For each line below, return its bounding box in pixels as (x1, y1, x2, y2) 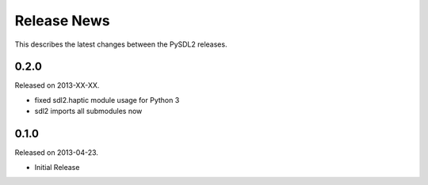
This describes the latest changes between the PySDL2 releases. (14, 40, 227, 49)
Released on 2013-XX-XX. (14, 81, 100, 90)
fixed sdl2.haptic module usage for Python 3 (34, 95, 180, 104)
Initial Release (34, 162, 80, 172)
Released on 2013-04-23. (14, 148, 99, 157)
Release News (14, 12, 110, 29)
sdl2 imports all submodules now (34, 107, 143, 116)
